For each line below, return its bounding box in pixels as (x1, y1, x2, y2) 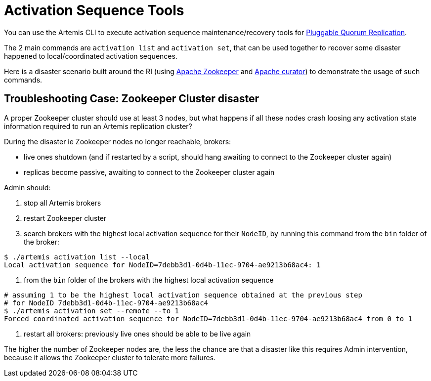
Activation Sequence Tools (4, 2, 184, 19)
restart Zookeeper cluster (24, 213, 107, 222)
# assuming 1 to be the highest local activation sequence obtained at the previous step (4, 291, 362, 299)
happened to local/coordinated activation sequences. (4, 51, 177, 60)
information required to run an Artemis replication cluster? (4, 122, 192, 130)
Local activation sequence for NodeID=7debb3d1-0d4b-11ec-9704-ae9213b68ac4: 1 (4, 260, 321, 269)
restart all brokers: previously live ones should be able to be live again (24, 329, 251, 338)
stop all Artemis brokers (24, 198, 101, 207)
